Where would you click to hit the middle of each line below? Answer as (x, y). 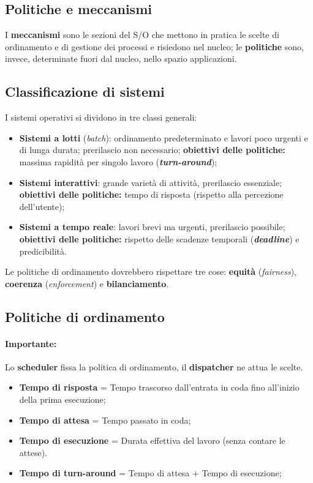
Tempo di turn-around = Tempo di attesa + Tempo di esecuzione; (150, 473)
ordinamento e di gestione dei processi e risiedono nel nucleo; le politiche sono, (154, 46)
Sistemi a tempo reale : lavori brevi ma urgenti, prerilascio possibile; (152, 227)
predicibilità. (43, 251)
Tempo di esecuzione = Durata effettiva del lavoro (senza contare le (152, 440)
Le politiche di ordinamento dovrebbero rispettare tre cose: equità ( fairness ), (151, 271)
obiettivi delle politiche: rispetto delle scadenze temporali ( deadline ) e (159, 238)
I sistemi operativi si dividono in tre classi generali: (101, 117)
